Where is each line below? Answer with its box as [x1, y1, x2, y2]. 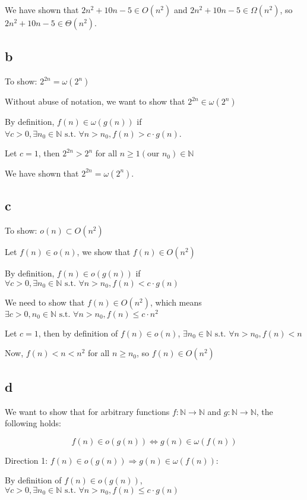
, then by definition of [38, 326, 118, 339]
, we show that [77, 246, 131, 258]
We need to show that [5, 295, 85, 308]
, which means [150, 295, 202, 308]
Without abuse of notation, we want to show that [5, 95, 185, 108]
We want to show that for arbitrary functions [5, 405, 170, 417]
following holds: [5, 417, 61, 429]
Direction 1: [5, 454, 48, 466]
